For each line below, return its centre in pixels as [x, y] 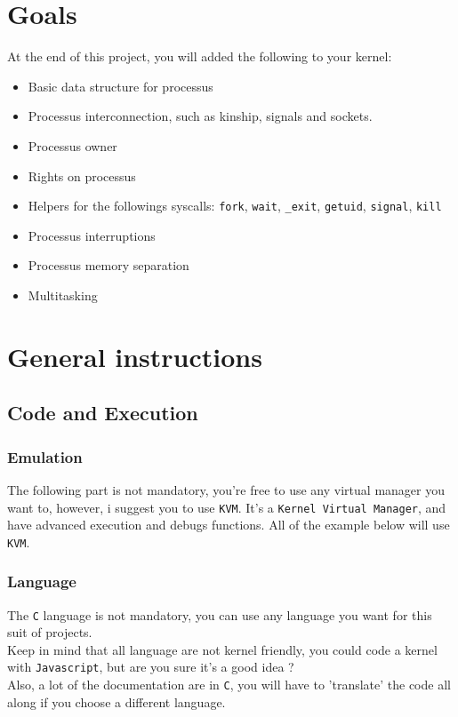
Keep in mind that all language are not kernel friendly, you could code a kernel [222, 649]
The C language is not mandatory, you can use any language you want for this [220, 614]
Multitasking [63, 295]
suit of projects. [50, 632]
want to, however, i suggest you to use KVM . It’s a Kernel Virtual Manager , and [227, 507]
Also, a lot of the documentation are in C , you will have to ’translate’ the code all [229, 685]
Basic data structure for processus [121, 86]
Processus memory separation [108, 265]
